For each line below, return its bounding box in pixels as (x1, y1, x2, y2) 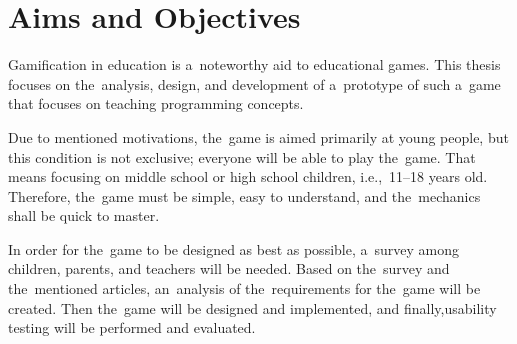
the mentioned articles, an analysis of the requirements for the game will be (8, 278, 481, 299)
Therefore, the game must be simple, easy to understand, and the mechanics (8, 185, 481, 206)
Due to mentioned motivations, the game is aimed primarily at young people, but (8, 126, 509, 147)
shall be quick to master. (8, 205, 160, 226)
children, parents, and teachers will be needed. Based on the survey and (8, 258, 450, 279)
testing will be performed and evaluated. (8, 317, 256, 338)
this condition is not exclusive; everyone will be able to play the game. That (8, 146, 476, 167)
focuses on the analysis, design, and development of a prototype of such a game (8, 73, 501, 94)
